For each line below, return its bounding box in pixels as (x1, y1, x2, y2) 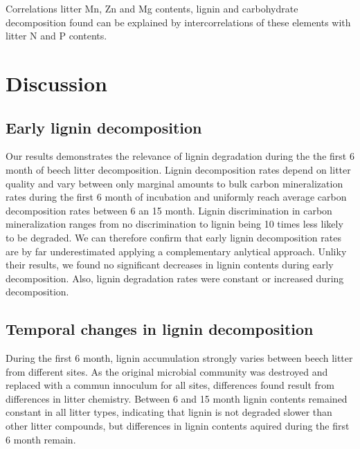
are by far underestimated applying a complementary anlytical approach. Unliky (6, 244, 347, 258)
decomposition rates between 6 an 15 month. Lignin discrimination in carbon (6, 203, 332, 217)
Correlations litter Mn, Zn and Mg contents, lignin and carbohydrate (6, 1, 298, 15)
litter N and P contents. (6, 28, 107, 43)
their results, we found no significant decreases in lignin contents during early (6, 257, 334, 272)
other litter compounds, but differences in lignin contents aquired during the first (6, 419, 350, 433)
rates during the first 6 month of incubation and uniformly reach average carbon (6, 190, 347, 204)
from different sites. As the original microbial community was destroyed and (6, 364, 328, 378)
